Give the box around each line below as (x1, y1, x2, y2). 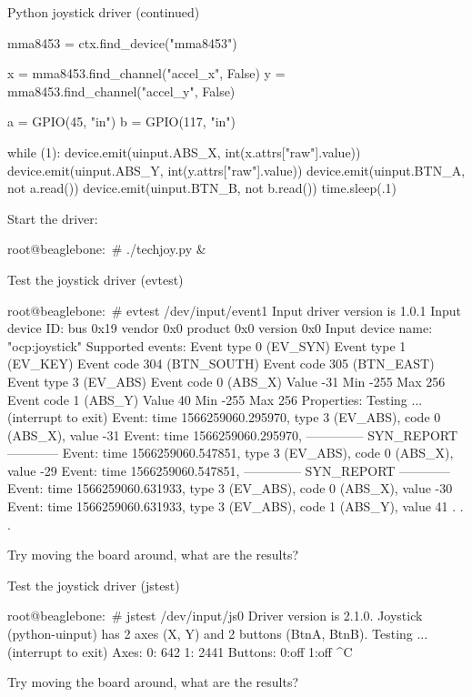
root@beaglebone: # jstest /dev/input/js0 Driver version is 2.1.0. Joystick (7, 606, 423, 625)
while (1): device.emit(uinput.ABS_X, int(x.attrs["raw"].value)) (7, 142, 361, 161)
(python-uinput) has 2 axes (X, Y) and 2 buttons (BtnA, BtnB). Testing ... (7, 624, 428, 643)
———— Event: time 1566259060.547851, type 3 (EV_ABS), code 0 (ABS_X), (7, 443, 454, 462)
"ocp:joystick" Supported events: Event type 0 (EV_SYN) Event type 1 (7, 336, 407, 355)
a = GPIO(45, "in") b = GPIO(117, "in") (7, 112, 236, 131)
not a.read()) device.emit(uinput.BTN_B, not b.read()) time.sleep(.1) (7, 178, 397, 197)
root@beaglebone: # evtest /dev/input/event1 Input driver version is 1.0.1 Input (7, 300, 461, 319)
